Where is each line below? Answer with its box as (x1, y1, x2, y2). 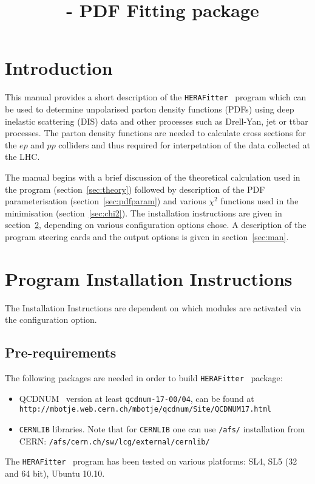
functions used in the (220, 195, 299, 207)
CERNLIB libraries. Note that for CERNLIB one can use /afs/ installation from (19, 422, 305, 435)
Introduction (5, 55, 113, 80)
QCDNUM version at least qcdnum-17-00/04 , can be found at (19, 392, 254, 404)
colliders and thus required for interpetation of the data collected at (58, 138, 311, 151)
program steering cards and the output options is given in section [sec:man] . (5, 230, 289, 243)
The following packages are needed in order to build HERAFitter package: (5, 372, 283, 384)
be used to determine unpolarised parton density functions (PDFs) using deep (5, 102, 294, 115)
